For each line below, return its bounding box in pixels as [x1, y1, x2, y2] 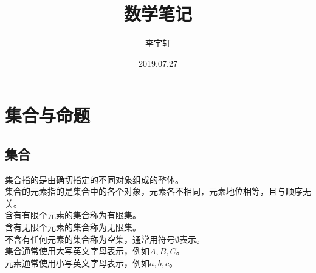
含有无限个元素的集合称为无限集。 [5, 221, 141, 233]
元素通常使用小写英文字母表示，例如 [5, 256, 149, 269]
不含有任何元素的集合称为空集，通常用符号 [5, 232, 175, 245]
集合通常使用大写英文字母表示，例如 [5, 244, 149, 257]
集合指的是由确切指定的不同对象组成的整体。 [5, 173, 184, 185]
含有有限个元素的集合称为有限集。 [5, 209, 141, 221]
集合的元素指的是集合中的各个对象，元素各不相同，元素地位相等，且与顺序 [5, 185, 303, 198]
